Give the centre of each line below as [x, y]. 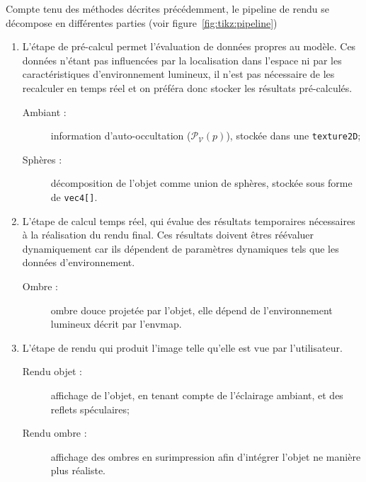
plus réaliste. [78, 470]
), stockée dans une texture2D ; [293, 136]
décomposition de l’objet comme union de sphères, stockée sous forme [201, 183]
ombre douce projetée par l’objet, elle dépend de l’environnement [191, 310]
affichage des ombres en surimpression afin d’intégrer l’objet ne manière [206, 456]
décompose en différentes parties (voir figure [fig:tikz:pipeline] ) [142, 22]
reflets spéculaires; [90, 409]
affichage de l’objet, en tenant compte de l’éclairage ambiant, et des [197, 395]
